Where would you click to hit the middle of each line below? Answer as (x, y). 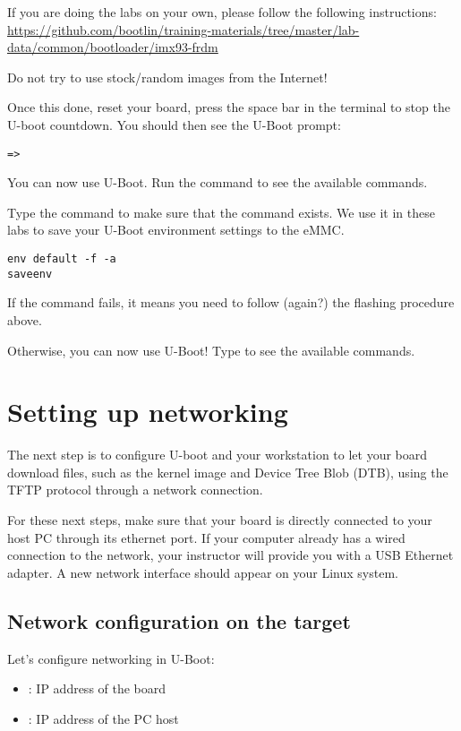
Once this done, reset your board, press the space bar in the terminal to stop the (229, 107)
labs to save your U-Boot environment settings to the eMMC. (176, 230)
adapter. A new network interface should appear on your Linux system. (203, 572)
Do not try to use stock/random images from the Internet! (167, 77)
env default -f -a (62, 259)
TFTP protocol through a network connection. (135, 490)
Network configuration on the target (179, 620)
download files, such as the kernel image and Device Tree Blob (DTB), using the (228, 472)
